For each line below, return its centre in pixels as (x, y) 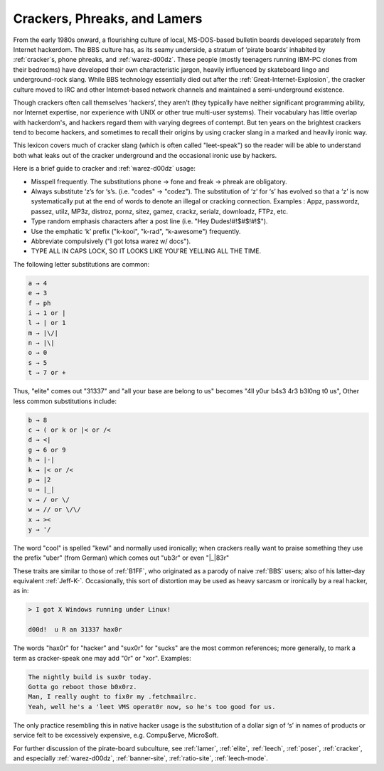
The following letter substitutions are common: (81, 264)
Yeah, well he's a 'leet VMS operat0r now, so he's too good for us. (152, 707)
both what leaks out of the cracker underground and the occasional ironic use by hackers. (145, 155)
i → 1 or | (47, 313)
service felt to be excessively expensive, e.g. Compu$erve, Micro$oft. (116, 735)
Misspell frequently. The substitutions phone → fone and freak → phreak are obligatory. (159, 181)
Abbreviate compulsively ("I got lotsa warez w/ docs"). (111, 241)
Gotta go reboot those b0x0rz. (83, 687)
